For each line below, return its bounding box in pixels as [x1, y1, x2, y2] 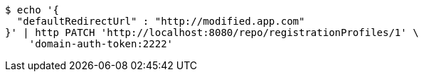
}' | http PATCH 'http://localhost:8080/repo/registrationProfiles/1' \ [5, 27, 419, 38]
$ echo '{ [5, 4, 59, 16]
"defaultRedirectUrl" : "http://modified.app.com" [16, 16, 305, 27]
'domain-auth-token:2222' [28, 38, 174, 49]
